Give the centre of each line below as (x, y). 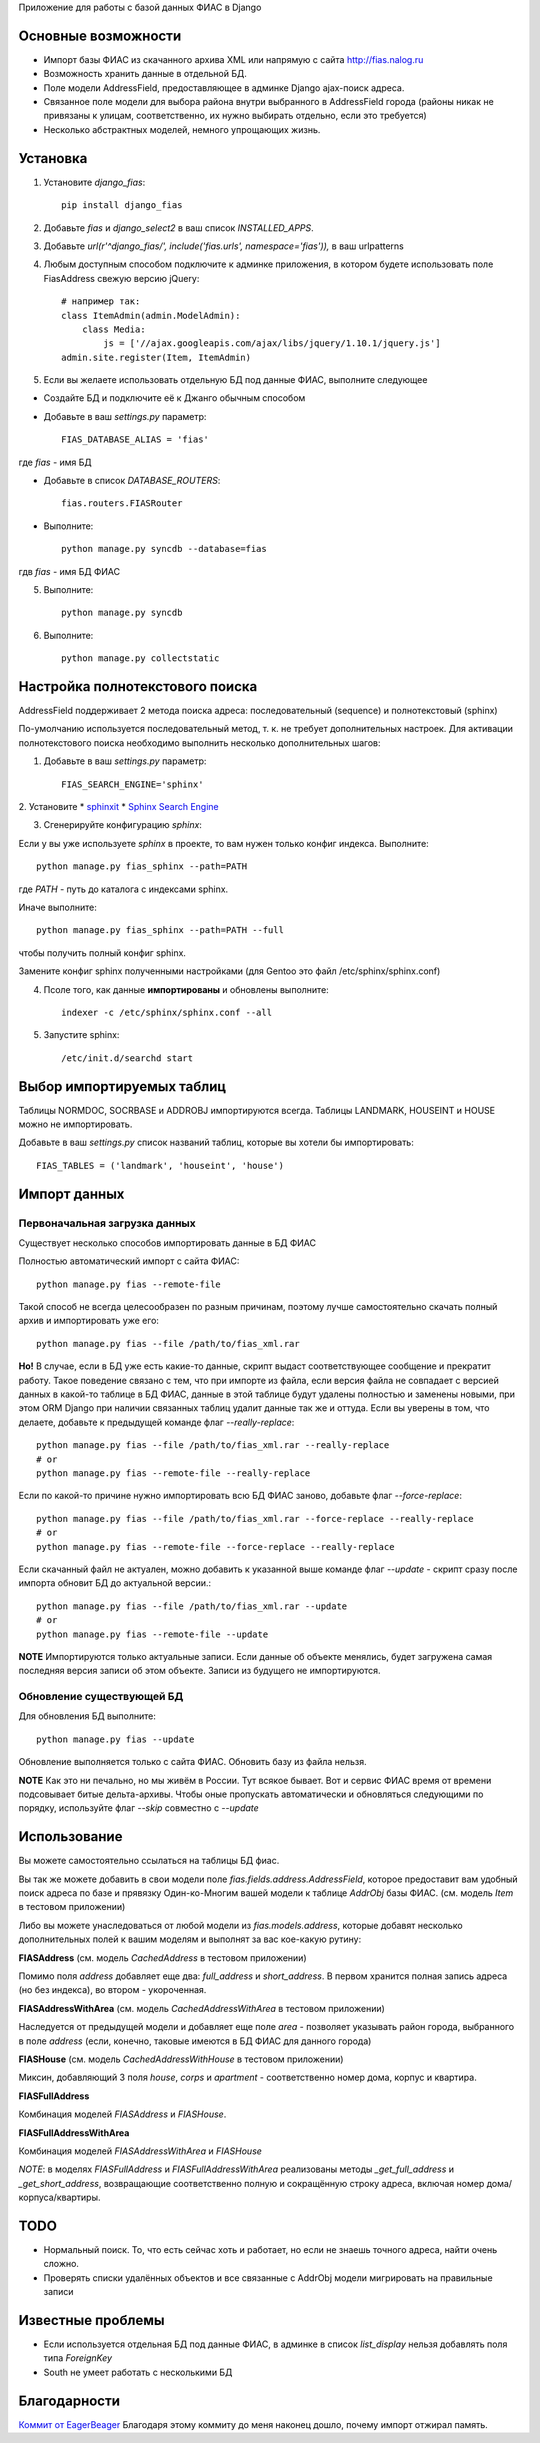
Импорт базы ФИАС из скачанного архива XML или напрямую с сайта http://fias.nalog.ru (233, 59)
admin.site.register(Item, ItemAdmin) (156, 357)
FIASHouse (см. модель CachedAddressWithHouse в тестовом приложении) (181, 2059)
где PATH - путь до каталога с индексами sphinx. (123, 889)
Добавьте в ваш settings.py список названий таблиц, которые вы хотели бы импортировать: (216, 1142)
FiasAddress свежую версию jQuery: (121, 278)
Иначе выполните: (57, 907)
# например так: (101, 301)
